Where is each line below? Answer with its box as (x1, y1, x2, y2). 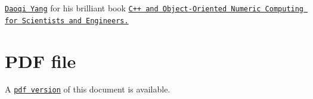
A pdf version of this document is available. (5, 83, 171, 95)
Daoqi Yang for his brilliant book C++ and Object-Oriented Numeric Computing (5, 2, 304, 14)
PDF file (5, 48, 76, 73)
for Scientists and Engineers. (5, 16, 129, 25)
